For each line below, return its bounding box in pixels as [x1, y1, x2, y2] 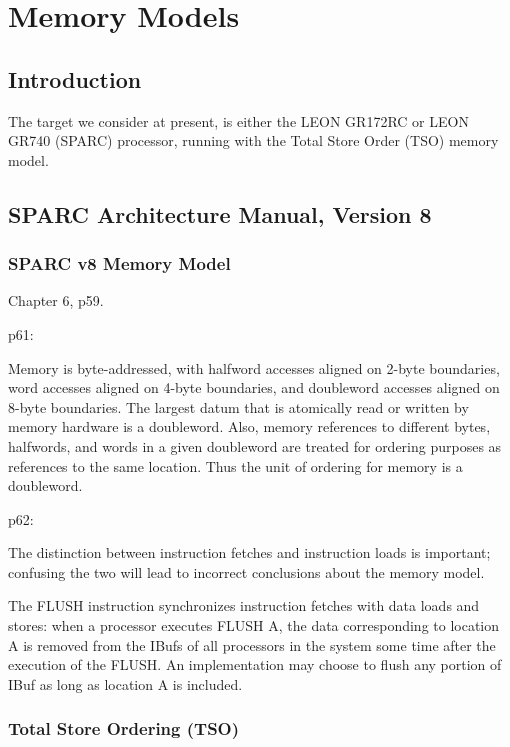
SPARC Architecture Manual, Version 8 [8, 198, 432, 229]
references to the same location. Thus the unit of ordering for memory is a [8, 455, 463, 476]
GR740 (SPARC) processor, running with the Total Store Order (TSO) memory [8, 130, 499, 151]
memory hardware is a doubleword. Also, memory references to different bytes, [8, 416, 491, 437]
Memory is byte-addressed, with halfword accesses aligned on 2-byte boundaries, [8, 357, 500, 378]
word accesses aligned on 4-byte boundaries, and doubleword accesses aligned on [8, 377, 500, 398]
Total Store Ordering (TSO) [8, 716, 240, 741]
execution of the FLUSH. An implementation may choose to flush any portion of [8, 654, 502, 675]
